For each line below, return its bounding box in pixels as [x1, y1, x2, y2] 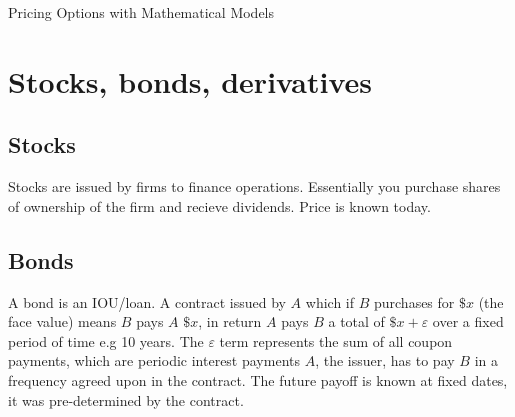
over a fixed [432, 311, 504, 332]
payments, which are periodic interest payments [8, 350, 300, 371]
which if [305, 291, 355, 312]
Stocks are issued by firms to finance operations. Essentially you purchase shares [8, 176, 501, 197]
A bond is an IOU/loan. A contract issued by [8, 291, 286, 312]
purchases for [373, 291, 455, 312]
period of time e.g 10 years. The [8, 330, 204, 351]
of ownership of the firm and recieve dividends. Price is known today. [8, 195, 431, 216]
